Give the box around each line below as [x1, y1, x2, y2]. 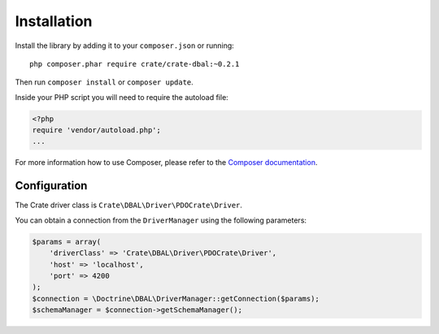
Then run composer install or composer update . [15, 77, 194, 87]
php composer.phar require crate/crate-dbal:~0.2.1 [29, 59, 240, 68]
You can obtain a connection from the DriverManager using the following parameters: [15, 215, 307, 225]
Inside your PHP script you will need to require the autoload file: [15, 92, 229, 102]
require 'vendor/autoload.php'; [32, 126, 162, 135]
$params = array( [32, 236, 102, 246]
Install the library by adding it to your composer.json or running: [15, 41, 235, 50]
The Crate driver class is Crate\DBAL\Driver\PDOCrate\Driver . [15, 200, 243, 210]
